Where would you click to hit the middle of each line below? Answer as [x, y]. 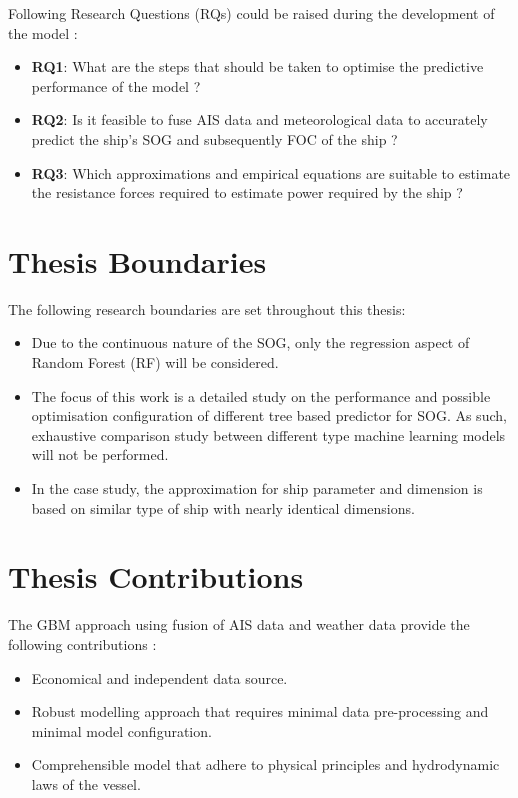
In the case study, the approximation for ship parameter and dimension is [257, 488]
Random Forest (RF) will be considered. [155, 362]
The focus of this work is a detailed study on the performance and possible [261, 395]
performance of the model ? [116, 85]
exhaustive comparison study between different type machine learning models [268, 434]
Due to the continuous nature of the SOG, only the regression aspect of [250, 342]
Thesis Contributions [156, 576]
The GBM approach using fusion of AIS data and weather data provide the [239, 624]
